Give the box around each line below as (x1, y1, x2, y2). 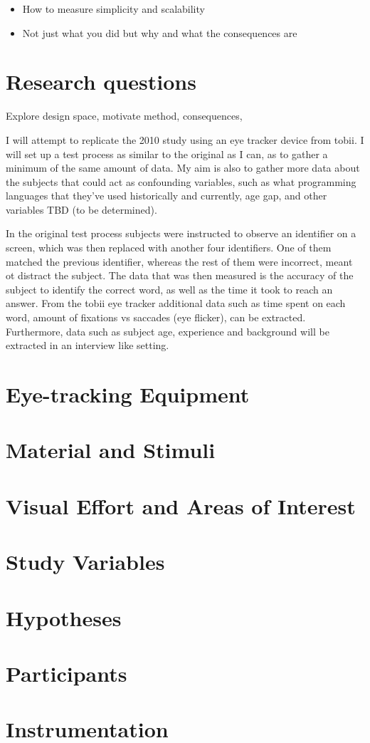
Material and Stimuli (6, 435, 216, 464)
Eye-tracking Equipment (6, 380, 250, 408)
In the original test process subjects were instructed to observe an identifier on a (6, 226, 356, 241)
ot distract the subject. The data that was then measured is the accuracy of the (6, 268, 354, 283)
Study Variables (6, 547, 165, 576)
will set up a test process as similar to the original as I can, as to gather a (6, 146, 328, 161)
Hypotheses (6, 603, 122, 632)
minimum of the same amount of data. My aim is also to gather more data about (6, 160, 360, 175)
